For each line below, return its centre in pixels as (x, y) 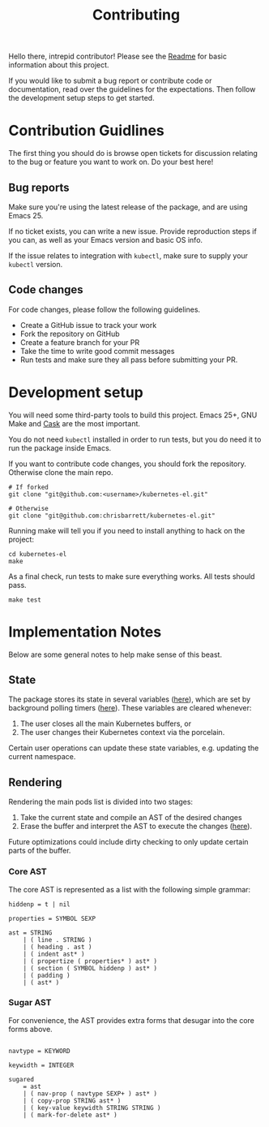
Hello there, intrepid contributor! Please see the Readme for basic (117, 56)
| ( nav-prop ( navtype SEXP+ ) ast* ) (90, 1094)
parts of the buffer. (40, 851)
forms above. (30, 1029)
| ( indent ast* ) (54, 954)
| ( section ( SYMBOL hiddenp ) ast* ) (90, 968)
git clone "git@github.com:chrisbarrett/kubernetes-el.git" (112, 516)
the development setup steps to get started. (82, 98)
